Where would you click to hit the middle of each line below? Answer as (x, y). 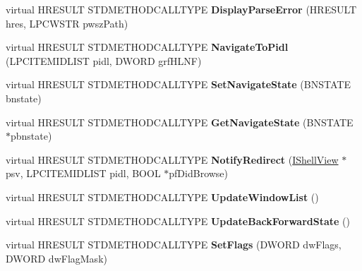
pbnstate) (31, 136)
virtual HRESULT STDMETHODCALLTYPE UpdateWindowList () (162, 197)
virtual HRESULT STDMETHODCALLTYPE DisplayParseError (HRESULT (181, 9)
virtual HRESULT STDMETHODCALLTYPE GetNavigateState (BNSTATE (180, 122)
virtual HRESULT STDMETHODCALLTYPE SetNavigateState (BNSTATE (178, 84)
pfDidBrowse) (199, 173)
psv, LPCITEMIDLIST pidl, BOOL (83, 173)
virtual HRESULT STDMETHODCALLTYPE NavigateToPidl (147, 47)
